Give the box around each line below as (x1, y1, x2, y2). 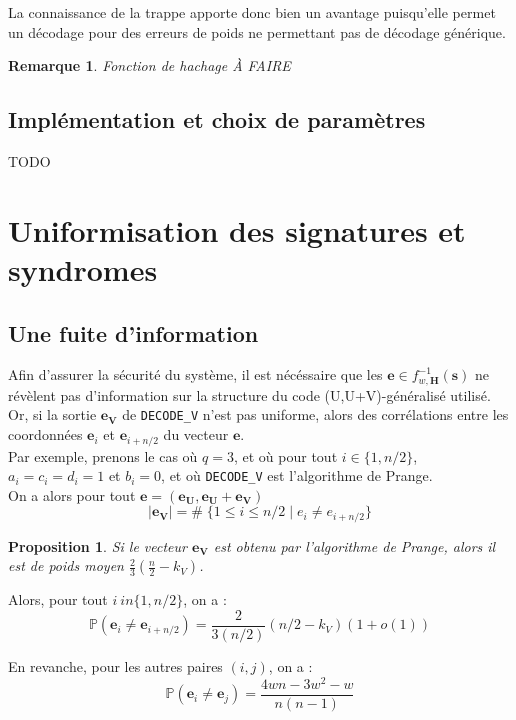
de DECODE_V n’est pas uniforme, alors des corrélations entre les (122, 404, 509, 425)
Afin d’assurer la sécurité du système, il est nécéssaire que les (8, 364, 383, 385)
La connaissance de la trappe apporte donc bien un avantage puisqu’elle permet (8, 2, 496, 22)
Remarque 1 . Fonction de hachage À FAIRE (8, 55, 291, 76)
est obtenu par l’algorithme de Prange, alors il (213, 535, 496, 556)
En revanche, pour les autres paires (8, 656, 223, 677)
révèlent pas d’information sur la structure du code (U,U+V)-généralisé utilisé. (8, 384, 491, 405)
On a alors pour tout (8, 484, 136, 505)
